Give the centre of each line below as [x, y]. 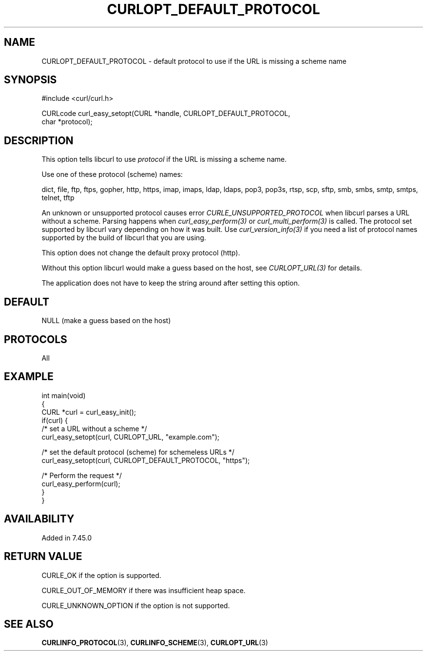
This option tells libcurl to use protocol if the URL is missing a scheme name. [164, 159]
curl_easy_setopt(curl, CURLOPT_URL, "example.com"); [131, 437]
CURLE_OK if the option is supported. [101, 575]
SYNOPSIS [30, 80]
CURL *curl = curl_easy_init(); [89, 412]
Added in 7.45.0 [67, 538]
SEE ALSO [29, 624]
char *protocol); [67, 122]
